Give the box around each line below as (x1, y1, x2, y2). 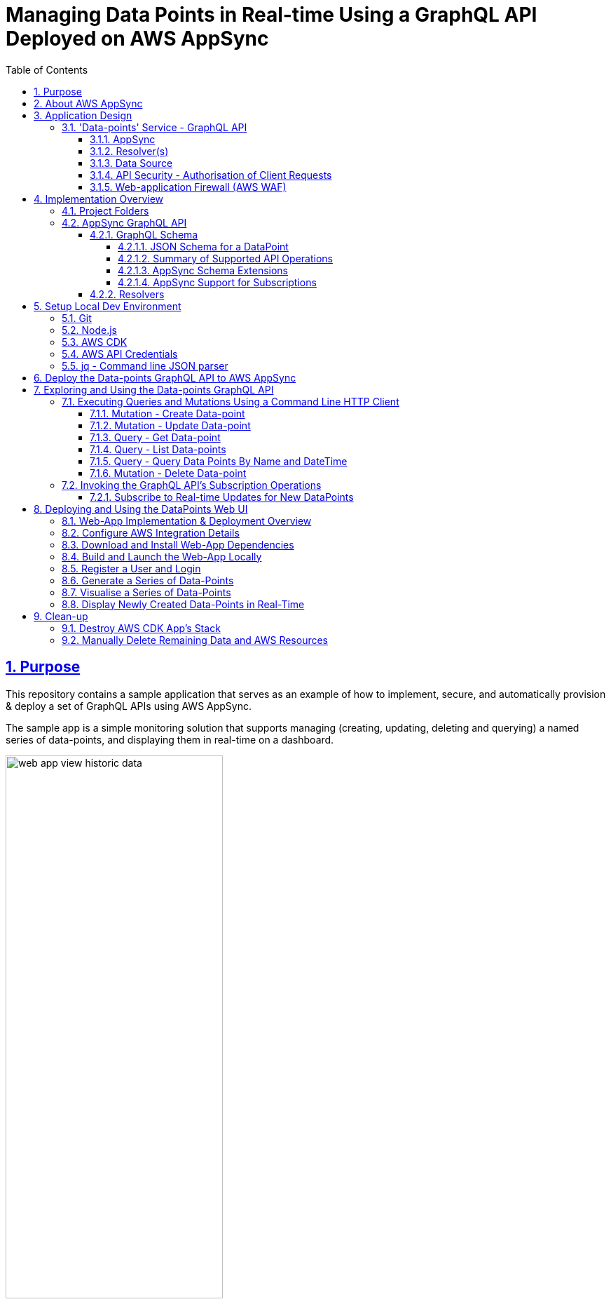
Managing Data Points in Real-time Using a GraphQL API (6, 3, 537, 27)
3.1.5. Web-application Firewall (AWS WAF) (90, 180, 287, 193)
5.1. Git (62, 311, 92, 324)
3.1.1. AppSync (90, 133, 156, 145)
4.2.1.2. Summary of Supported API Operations (118, 252, 333, 264)
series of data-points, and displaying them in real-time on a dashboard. (6, 733, 334, 746)
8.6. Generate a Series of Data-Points (62, 574, 234, 586)
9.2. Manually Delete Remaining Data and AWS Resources (62, 633, 328, 646)
